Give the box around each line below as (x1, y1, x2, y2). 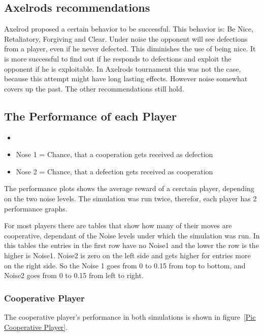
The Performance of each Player (4, 108, 177, 124)
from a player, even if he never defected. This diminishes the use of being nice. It (4, 43, 256, 54)
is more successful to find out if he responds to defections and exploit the (4, 53, 232, 64)
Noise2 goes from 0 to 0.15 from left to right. (4, 270, 144, 281)
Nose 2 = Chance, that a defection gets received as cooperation (16, 166, 213, 176)
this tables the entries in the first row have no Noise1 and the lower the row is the (4, 240, 259, 251)
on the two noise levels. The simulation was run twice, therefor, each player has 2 (4, 193, 257, 203)
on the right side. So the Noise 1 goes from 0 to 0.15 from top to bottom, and (4, 260, 246, 270)
